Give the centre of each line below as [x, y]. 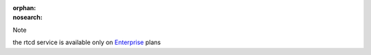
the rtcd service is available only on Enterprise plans [87, 42]
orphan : [24, 8]
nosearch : [27, 18]
